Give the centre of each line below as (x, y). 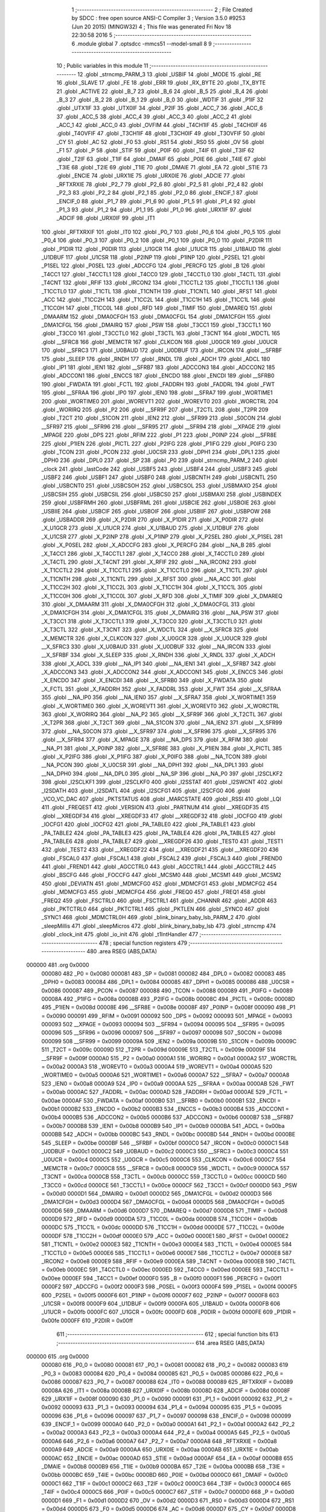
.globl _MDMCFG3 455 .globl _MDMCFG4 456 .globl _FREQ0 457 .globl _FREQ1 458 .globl (153, 892)
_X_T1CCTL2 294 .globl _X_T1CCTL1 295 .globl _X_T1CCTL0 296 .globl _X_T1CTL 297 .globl (155, 570)
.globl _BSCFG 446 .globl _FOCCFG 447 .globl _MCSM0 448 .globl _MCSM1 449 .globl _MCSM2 (161, 875)
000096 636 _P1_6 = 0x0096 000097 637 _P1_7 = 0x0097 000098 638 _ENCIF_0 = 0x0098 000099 (166, 1416)
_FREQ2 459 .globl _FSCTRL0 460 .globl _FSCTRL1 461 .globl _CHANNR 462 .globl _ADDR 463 (159, 901)
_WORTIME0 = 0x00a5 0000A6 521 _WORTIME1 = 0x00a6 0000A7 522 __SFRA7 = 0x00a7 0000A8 (165, 1075)
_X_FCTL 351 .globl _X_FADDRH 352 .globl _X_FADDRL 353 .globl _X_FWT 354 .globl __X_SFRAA (161, 689)
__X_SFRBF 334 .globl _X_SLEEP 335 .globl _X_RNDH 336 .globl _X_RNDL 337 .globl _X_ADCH (158, 655)
